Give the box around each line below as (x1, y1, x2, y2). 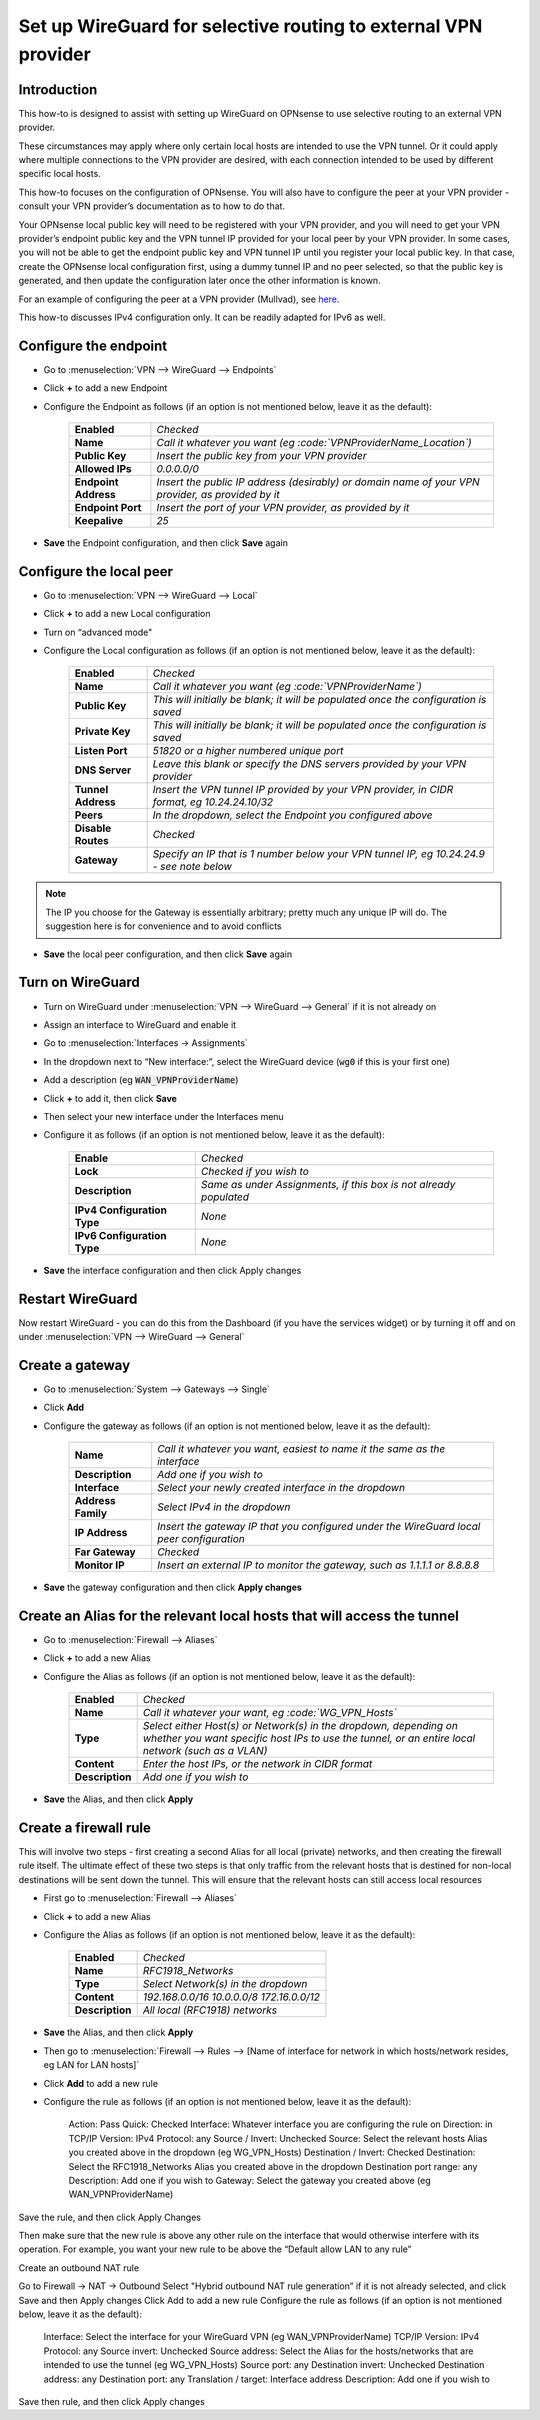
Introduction (18, 81, 98, 98)
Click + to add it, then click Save (43, 1092, 177, 1104)
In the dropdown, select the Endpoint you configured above (152, 808, 433, 822)
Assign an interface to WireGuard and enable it (43, 1018, 237, 1030)
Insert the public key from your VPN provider (156, 449, 367, 463)
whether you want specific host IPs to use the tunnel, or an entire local (142, 1731, 476, 1745)
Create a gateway (18, 1356, 131, 1374)
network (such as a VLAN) (142, 1744, 268, 1758)
